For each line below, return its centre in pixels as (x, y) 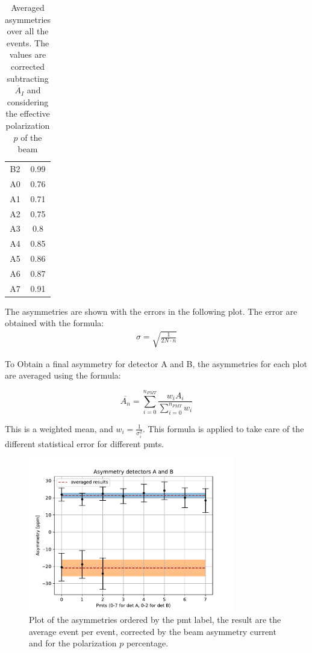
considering (28, 101)
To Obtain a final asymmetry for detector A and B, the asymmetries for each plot (156, 363)
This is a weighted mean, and (59, 428)
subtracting (28, 78)
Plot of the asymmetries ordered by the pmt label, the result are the (155, 620)
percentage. (147, 643)
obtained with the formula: (55, 323)
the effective (28, 113)
